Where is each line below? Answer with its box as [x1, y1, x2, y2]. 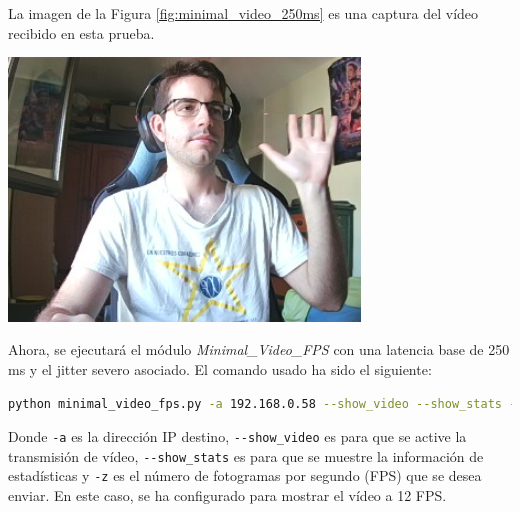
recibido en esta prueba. [8, 22, 155, 43]
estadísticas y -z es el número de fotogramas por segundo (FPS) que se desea [8, 465, 482, 486]
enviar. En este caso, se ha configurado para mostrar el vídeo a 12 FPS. [8, 485, 447, 506]
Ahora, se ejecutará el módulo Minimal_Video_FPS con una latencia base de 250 [8, 339, 510, 360]
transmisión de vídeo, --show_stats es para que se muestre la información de [8, 445, 484, 466]
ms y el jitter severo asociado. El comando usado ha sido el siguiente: [8, 358, 432, 379]
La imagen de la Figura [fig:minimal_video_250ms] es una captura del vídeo [8, 3, 479, 23]
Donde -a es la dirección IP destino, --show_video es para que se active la [8, 426, 467, 447]
